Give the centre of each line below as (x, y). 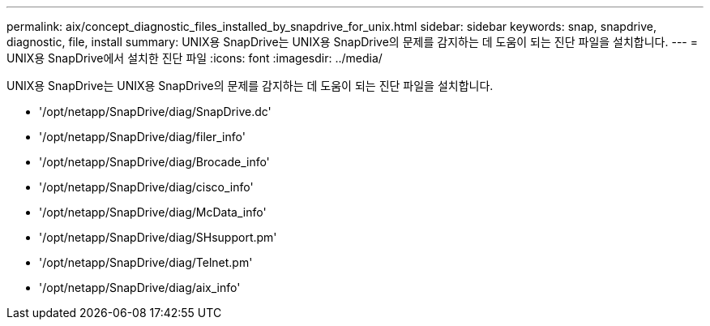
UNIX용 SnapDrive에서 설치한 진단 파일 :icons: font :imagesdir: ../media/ (195, 58)
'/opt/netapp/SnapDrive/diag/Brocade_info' (154, 162)
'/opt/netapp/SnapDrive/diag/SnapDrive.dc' (155, 112)
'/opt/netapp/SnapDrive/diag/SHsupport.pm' (158, 237)
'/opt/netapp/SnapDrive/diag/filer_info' (142, 137)
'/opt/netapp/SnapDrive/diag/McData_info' (153, 212)
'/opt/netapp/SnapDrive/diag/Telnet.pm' (146, 262)
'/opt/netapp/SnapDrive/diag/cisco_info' (146, 187)
